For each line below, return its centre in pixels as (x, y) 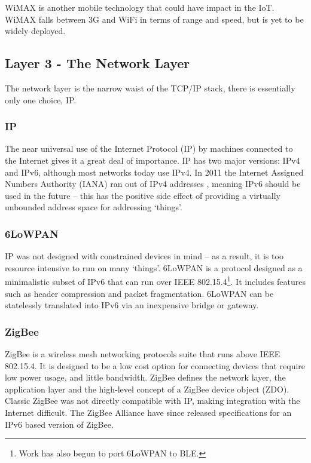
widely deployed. (35, 31)
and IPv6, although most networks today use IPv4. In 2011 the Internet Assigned (154, 172)
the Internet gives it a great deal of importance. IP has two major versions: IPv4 (153, 160)
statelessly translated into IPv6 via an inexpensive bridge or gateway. (132, 305)
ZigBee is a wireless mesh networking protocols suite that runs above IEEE (143, 354)
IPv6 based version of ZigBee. (59, 424)
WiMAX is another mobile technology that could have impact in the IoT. (140, 7)
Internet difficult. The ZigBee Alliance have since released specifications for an (148, 412)
